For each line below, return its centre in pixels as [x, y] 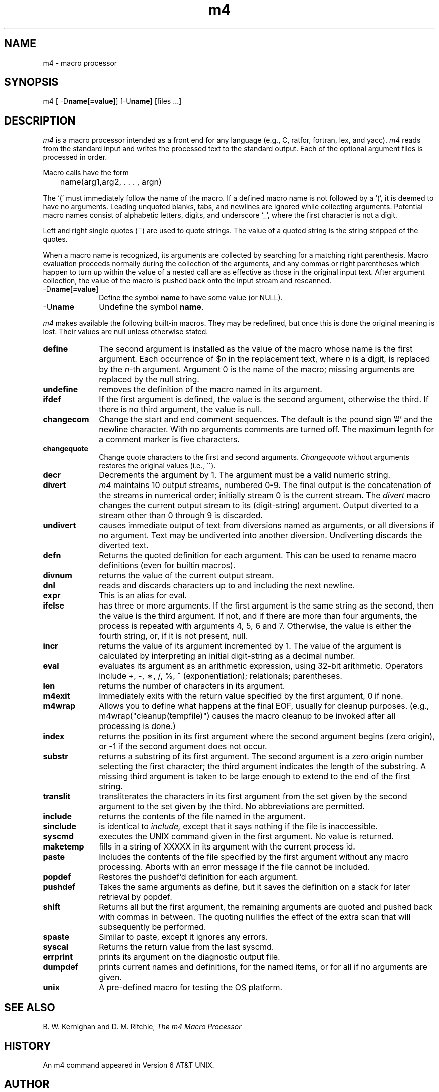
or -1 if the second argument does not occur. [183, 746]
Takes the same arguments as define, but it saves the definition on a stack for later [255, 887]
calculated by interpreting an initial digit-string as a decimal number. [227, 656]
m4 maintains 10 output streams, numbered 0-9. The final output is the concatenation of [265, 485]
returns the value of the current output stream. [186, 576]
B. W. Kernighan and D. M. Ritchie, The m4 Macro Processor [142, 1027]
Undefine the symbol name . [151, 307]
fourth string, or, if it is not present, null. [173, 636]
